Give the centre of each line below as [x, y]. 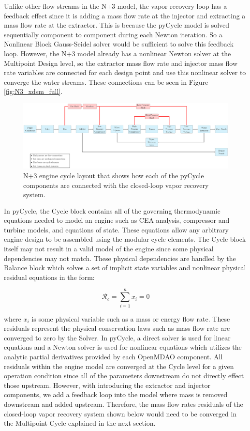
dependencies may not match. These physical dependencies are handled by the [120, 258]
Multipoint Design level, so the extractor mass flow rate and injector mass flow [121, 63]
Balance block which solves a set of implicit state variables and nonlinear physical [125, 268]
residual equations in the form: [49, 277]
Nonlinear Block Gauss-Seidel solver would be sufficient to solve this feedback [119, 44]
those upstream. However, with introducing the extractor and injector [107, 385]
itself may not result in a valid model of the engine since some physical [109, 249]
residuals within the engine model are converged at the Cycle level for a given [119, 366]
